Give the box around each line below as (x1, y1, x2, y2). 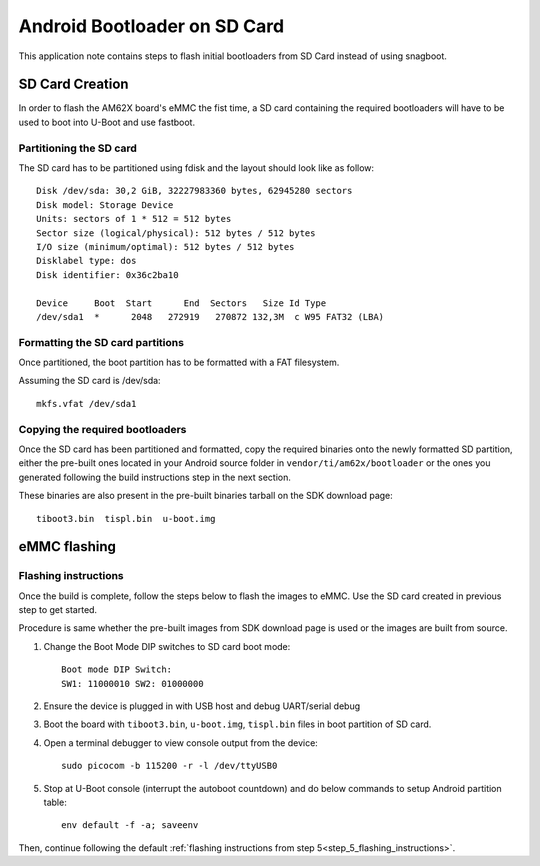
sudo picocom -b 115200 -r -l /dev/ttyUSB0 (61, 760, 278, 772)
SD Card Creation (18, 76, 129, 93)
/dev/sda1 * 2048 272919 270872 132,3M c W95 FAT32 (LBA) (36, 311, 385, 322)
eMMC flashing (18, 538, 117, 555)
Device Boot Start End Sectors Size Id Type (36, 297, 327, 309)
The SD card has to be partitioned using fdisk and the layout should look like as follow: (18, 161, 375, 174)
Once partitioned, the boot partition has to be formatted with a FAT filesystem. (18, 356, 340, 369)
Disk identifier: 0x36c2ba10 (36, 269, 179, 280)
